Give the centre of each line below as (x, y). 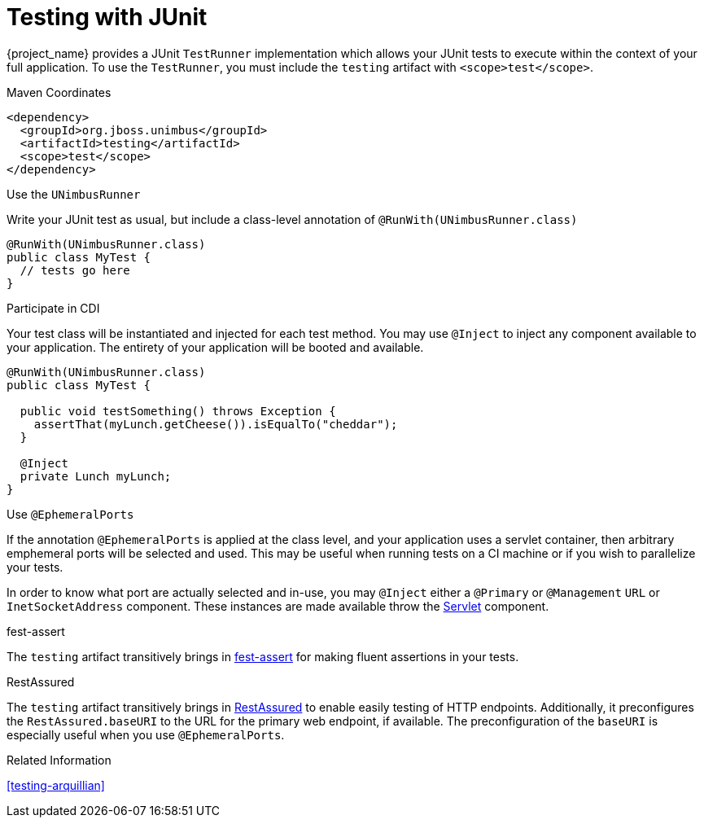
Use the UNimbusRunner (74, 194)
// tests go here (75, 270)
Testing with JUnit (107, 17)
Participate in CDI (53, 308)
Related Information (59, 760)
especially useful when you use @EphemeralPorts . (146, 734)
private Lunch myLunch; (96, 476)
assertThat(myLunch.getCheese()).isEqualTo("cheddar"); (216, 424)
